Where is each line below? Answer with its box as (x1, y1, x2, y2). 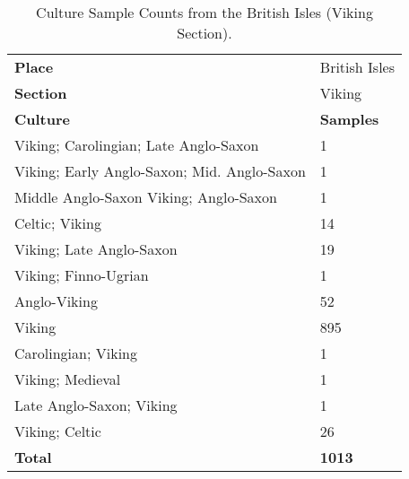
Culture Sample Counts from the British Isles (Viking (36, 2, 373, 22)
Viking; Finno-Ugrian (14, 265, 149, 285)
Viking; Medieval (14, 369, 121, 389)
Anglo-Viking (14, 291, 98, 311)
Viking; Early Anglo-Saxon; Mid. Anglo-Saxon (14, 161, 306, 181)
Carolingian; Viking (14, 343, 137, 363)
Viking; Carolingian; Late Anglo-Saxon (14, 135, 259, 155)
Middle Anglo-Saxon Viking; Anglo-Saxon (14, 187, 277, 207)
